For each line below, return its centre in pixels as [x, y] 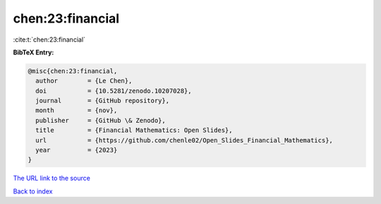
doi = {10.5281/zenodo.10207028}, [114, 91]
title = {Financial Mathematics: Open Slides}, [134, 130]
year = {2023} [77, 150]
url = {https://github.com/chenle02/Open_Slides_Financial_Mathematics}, [184, 140]
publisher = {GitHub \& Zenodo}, [101, 120]
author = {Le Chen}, [84, 81]
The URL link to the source [52, 178]
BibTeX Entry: [34, 52]
